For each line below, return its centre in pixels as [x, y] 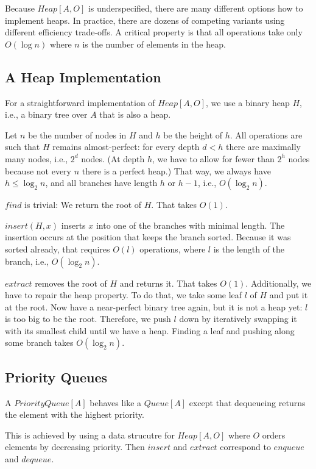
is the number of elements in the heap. [154, 44]
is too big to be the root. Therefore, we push [88, 319]
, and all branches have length [101, 183]
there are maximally [263, 147]
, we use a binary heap [248, 102]
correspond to [245, 447]
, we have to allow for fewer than [213, 158]
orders [274, 435]
